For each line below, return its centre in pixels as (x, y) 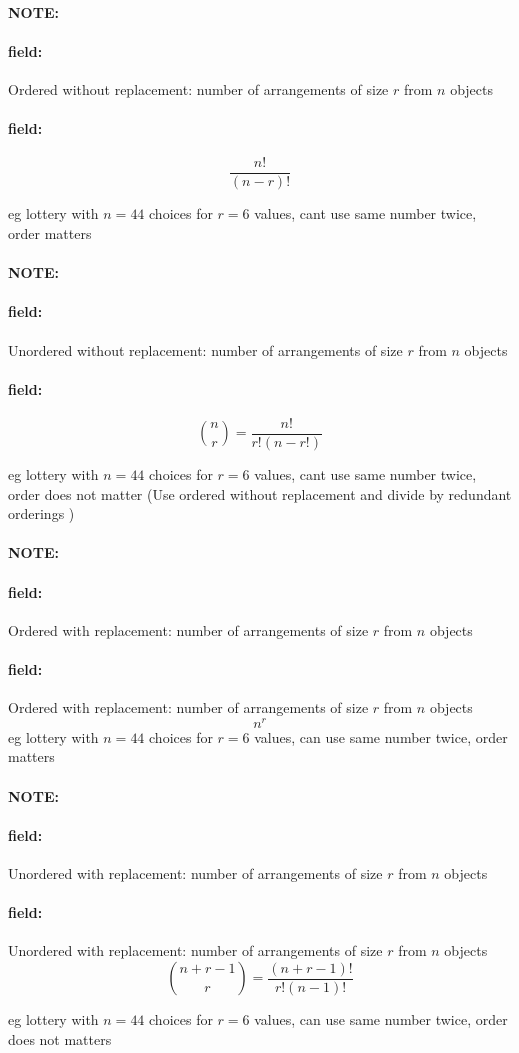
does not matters (60, 1038)
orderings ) (41, 513)
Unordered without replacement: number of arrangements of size (205, 349)
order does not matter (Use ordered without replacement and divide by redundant (260, 493)
